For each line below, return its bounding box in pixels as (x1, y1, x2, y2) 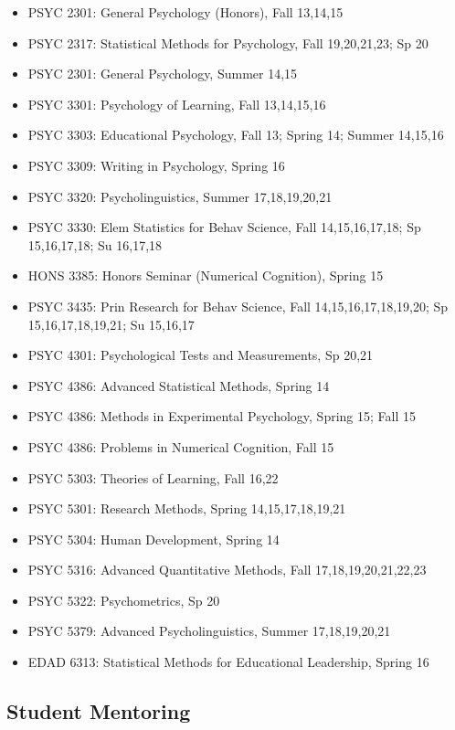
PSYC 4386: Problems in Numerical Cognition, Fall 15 (27, 437, 334, 456)
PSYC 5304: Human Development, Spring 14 (27, 529, 280, 548)
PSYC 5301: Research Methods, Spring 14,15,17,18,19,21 (27, 499, 346, 518)
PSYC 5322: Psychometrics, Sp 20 (27, 590, 220, 609)
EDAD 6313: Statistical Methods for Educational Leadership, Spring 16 (27, 652, 429, 672)
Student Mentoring (6, 697, 191, 725)
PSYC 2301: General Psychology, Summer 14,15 (27, 64, 298, 83)
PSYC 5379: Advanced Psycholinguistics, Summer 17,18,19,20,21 (27, 621, 391, 640)
